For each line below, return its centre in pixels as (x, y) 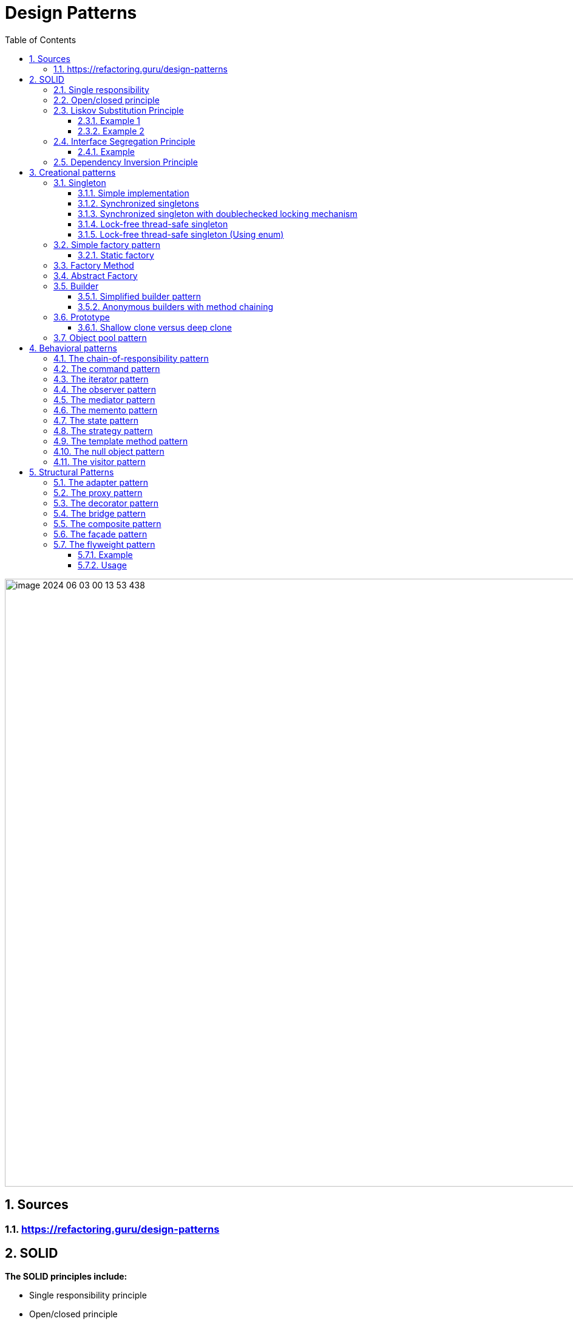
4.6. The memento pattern (106, 410)
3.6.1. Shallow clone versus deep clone (155, 327)
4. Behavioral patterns (73, 348)
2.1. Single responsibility (101, 89)
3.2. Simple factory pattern (107, 244)
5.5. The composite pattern (107, 523)
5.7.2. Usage (102, 565)
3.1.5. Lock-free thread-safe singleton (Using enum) (181, 234)
